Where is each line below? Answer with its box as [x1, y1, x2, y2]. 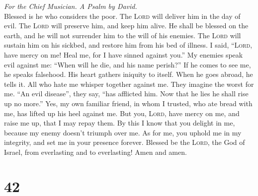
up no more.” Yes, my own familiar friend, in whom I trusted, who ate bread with [4, 98, 253, 108]
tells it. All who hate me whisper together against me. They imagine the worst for [4, 78, 254, 89]
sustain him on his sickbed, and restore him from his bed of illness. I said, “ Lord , [4, 40, 253, 50]
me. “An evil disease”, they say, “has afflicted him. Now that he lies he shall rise [4, 88, 249, 99]
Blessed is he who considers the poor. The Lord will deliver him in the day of [4, 10, 241, 21]
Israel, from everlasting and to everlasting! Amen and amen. [4, 146, 187, 157]
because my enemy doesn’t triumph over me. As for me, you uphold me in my [4, 127, 242, 137]
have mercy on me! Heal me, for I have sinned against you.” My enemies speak [4, 49, 243, 60]
